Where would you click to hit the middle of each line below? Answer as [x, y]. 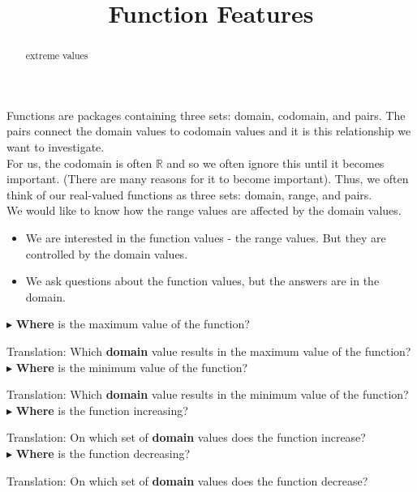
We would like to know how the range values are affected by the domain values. [204, 210]
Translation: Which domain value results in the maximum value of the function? [209, 351]
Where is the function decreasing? [103, 453]
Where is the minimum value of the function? [132, 367]
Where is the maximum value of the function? [133, 324]
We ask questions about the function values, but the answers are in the [202, 281]
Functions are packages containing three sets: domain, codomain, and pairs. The [206, 115]
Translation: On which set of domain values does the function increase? [186, 437]
